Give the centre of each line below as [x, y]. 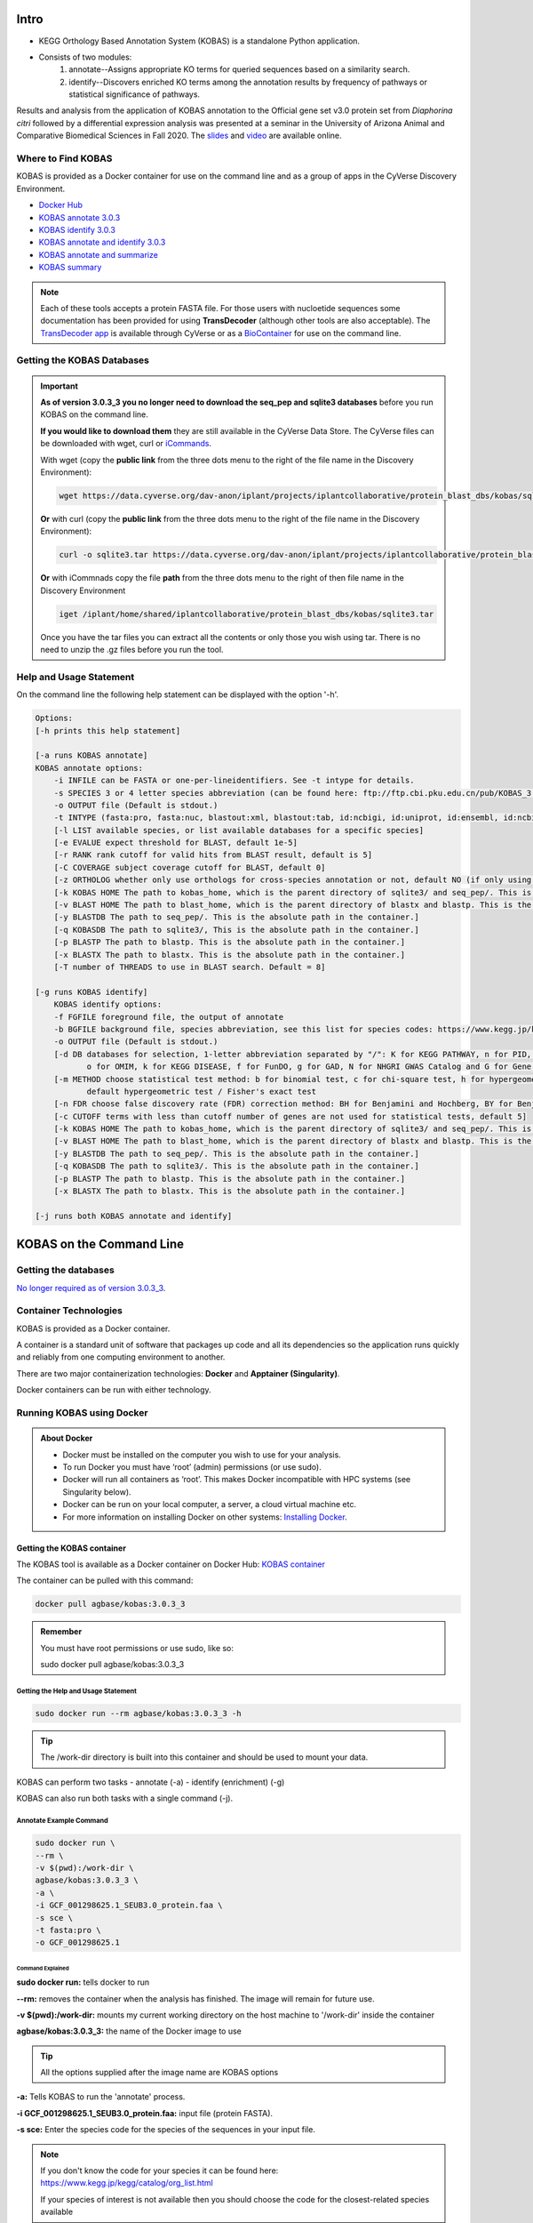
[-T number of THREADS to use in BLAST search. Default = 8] [190, 967]
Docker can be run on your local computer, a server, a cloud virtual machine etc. [210, 1505]
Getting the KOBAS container [71, 1548]
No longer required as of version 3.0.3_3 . [91, 1288]
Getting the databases [65, 1270]
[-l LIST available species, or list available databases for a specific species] [239, 830]
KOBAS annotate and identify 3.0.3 [102, 242]
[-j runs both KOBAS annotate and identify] [134, 1216]
